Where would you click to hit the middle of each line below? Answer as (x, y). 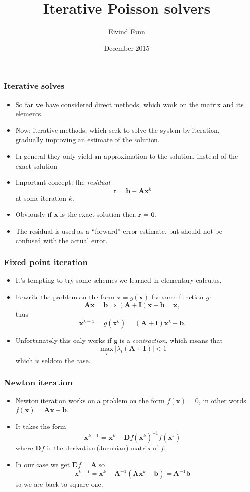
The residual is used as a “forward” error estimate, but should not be (119, 231)
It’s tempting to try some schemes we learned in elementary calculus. (118, 280)
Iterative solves (34, 86)
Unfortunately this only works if (63, 340)
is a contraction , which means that (171, 340)
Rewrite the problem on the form (65, 297)
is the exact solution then (98, 214)
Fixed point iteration (46, 262)
